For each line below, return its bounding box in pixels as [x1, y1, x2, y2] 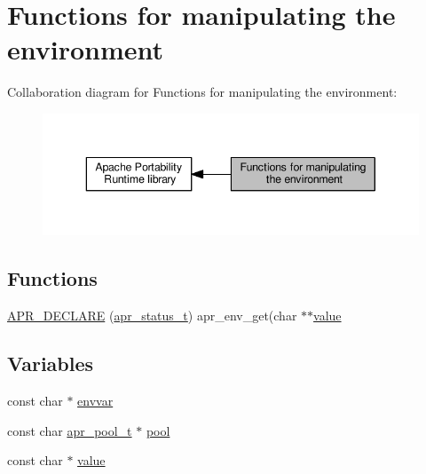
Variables [7, 350, 94, 377]
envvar [77, 391, 114, 410]
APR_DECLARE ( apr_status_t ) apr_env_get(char [7, 306, 297, 325]
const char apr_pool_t [7, 421, 132, 439]
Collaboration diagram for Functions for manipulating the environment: [7, 83, 398, 101]
